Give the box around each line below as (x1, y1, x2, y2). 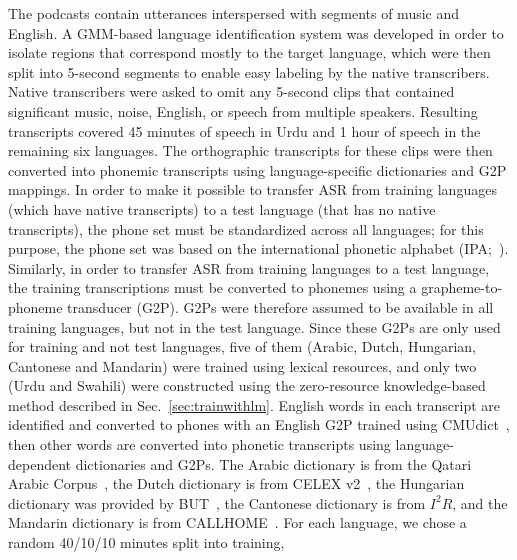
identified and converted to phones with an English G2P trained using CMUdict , (8, 414, 510, 435)
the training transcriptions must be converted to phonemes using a (8, 277, 417, 298)
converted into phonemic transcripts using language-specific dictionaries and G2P (8, 159, 507, 180)
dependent (8, 453, 72, 474)
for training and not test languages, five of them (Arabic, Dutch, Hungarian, (8, 336, 477, 357)
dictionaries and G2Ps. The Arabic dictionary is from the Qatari (75, 453, 472, 474)
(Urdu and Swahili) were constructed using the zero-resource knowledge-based (8, 375, 486, 396)
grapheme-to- (421, 277, 503, 298)
